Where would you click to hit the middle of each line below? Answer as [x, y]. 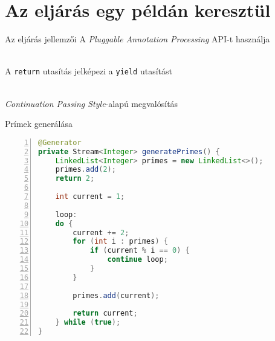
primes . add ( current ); [116, 295]
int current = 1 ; [90, 196]
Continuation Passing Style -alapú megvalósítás [92, 103]
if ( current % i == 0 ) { [140, 251]
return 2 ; [75, 179]
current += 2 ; [101, 232]
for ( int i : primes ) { [120, 242]
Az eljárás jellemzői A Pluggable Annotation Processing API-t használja [137, 39]
